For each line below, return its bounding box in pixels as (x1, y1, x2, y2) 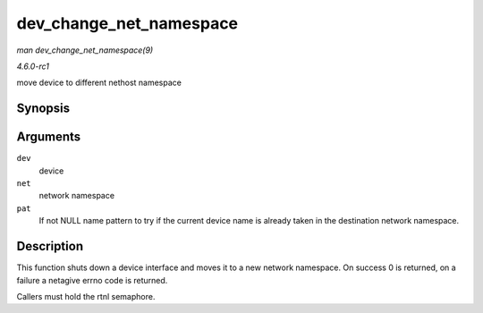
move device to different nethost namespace (16, 77, 182, 89)
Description (16, 239, 84, 254)
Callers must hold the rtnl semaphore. (16, 291, 156, 301)
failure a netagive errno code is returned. (16, 275, 168, 285)
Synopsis (16, 101, 71, 116)
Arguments (16, 130, 81, 145)
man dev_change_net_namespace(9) (16, 45, 154, 55)
